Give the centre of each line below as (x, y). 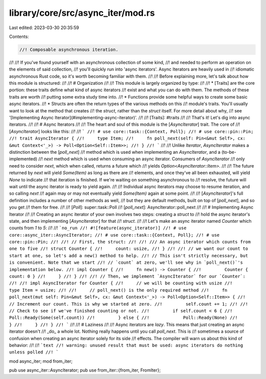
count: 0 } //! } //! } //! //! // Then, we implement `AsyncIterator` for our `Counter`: (127, 276)
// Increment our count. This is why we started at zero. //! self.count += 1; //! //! (129, 304)
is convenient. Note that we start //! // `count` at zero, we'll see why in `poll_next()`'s (126, 263)
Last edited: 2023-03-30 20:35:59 (44, 28)
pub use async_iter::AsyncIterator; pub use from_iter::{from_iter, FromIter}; (85, 370)
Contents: (19, 36)
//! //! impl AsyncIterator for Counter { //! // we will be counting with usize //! (121, 283)
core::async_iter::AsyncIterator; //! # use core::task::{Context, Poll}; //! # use (114, 235)
